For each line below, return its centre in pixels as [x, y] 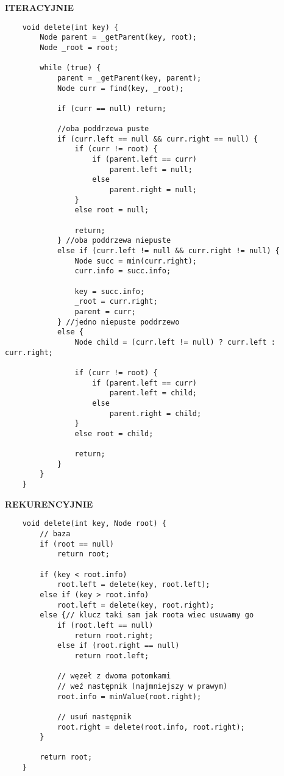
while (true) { [70, 68]
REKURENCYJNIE [49, 504]
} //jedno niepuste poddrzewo [118, 322]
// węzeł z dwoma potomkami [114, 676]
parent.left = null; [151, 169]
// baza [55, 534]
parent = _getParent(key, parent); [129, 78]
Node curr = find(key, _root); [120, 88]
